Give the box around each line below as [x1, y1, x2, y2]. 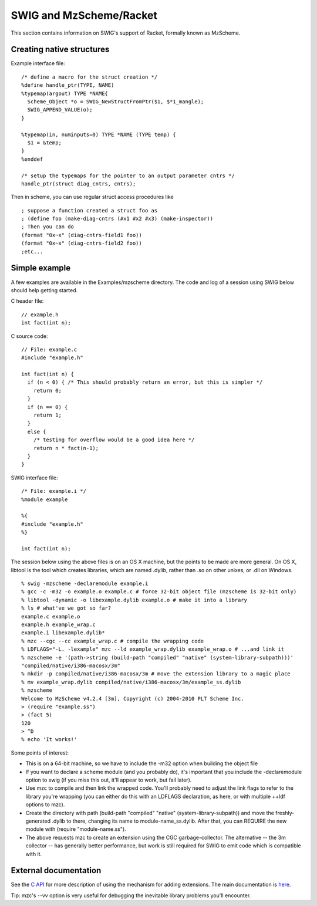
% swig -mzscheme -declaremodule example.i [21, 580, 149, 587]
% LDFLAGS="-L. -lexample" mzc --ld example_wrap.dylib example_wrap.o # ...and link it [21, 646, 285, 653]
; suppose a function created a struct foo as [21, 207, 158, 214]
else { [27, 428, 46, 435]
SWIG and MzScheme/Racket [11, 9, 158, 22]
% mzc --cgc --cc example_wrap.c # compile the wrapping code [21, 637, 204, 644]
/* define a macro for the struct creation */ [21, 73, 158, 80]
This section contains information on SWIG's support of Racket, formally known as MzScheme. [11, 29, 241, 36]
